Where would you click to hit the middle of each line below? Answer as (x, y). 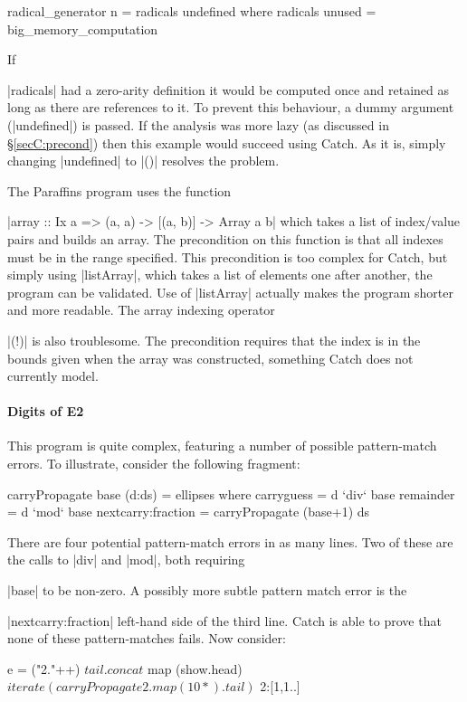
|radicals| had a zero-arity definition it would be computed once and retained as (228, 89)
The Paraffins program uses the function (119, 190)
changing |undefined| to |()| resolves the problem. (143, 161)
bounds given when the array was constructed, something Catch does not (210, 358)
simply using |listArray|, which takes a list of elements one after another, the (220, 275)
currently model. (53, 376)
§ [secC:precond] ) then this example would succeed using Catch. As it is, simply (227, 142)
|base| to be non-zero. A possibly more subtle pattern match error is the (207, 590)
